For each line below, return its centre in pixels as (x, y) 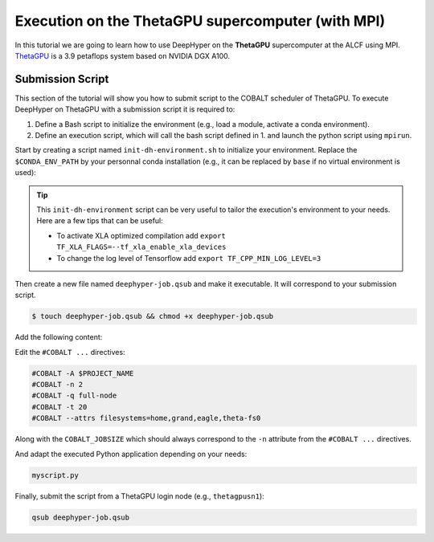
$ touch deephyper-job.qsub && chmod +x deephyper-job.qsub (153, 316)
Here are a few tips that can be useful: (100, 221)
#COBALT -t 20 (59, 407)
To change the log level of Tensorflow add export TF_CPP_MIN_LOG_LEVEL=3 (189, 258)
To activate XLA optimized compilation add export (141, 235)
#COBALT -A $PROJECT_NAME (83, 373)
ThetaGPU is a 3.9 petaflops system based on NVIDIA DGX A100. (123, 55)
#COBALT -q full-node (74, 396)
